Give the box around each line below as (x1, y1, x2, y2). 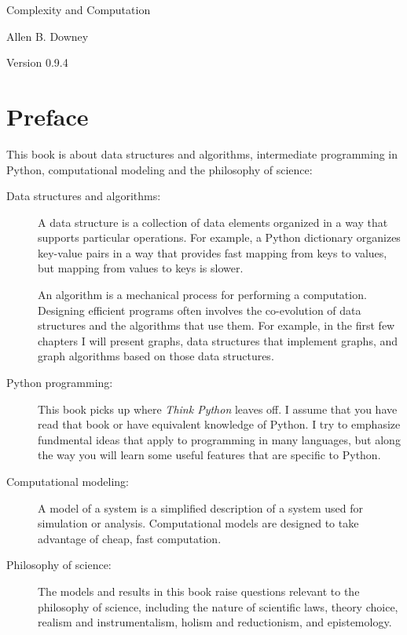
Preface (6, 100, 89, 132)
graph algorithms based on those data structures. (38, 348, 274, 364)
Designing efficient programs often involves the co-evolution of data (38, 301, 361, 318)
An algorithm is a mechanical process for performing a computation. (38, 286, 367, 303)
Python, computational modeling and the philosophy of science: (6, 161, 313, 177)
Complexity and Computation (6, 2, 151, 17)
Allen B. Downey (6, 27, 89, 44)
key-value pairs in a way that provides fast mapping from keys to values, (38, 244, 387, 261)
